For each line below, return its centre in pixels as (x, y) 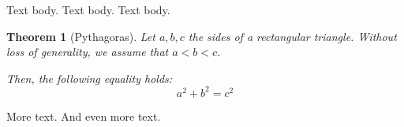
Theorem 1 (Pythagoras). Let (81, 36)
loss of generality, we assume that (88, 52)
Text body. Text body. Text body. (88, 9)
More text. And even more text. (84, 116)
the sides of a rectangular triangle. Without (292, 36)
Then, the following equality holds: (90, 78)
